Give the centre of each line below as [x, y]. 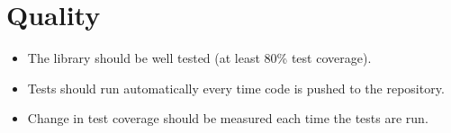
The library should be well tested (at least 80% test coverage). [199, 58]
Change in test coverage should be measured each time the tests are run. [228, 118]
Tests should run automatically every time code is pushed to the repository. [236, 88]
